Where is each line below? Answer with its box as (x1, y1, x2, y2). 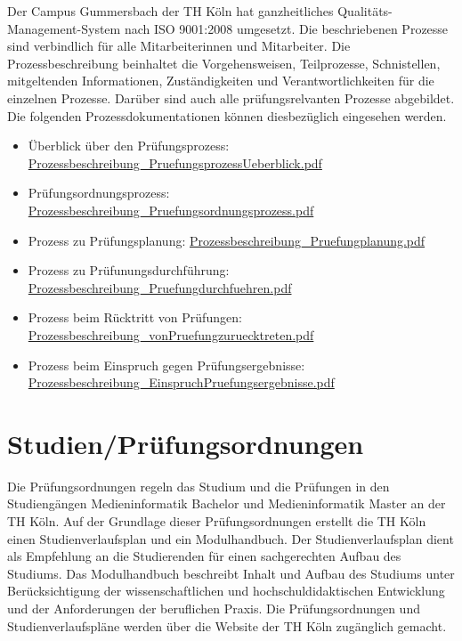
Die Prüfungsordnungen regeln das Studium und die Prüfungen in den (7, 476, 390, 495)
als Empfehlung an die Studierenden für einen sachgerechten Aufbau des (7, 547, 401, 565)
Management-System (7, 19, 121, 37)
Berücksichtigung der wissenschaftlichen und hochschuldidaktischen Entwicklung (7, 581, 445, 600)
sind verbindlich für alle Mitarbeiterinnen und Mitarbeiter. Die (7, 37, 351, 55)
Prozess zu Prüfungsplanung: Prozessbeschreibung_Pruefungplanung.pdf (28, 231, 426, 249)
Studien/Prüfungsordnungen (7, 425, 364, 461)
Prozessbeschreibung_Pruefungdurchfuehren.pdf (28, 278, 292, 296)
